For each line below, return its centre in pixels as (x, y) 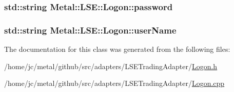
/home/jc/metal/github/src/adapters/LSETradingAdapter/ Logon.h (111, 66)
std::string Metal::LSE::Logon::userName (90, 30)
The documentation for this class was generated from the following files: (117, 49)
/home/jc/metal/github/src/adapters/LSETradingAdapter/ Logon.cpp (114, 83)
